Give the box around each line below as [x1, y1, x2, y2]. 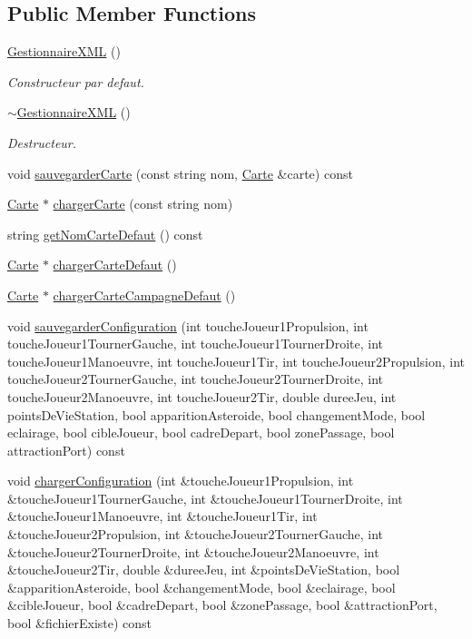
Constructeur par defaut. [7, 72, 144, 91]
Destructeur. [7, 133, 77, 152]
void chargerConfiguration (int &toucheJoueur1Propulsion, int [7, 471, 354, 490]
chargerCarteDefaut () [53, 255, 177, 274]
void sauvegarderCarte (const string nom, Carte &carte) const [7, 163, 353, 182]
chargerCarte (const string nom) [53, 194, 233, 213]
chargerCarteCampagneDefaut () [53, 285, 236, 304]
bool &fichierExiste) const [7, 614, 152, 633]
